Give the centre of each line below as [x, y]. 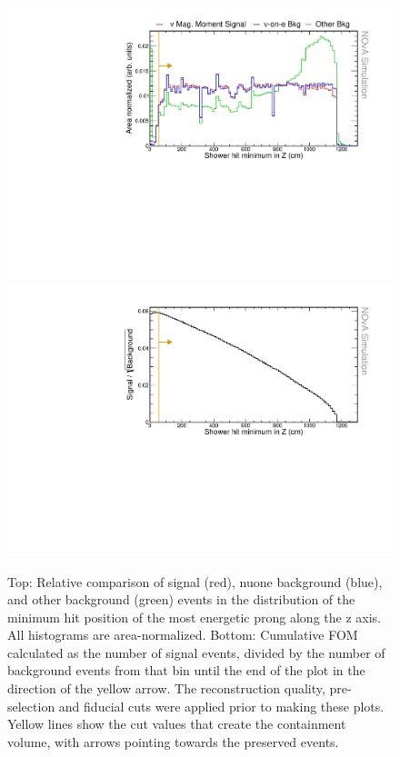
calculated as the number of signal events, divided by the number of [196, 652]
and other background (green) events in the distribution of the [181, 599]
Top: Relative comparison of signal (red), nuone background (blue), [195, 581]
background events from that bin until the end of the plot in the [186, 670]
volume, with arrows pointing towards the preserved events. [173, 741]
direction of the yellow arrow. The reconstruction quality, [166, 688]
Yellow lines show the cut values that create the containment [177, 724]
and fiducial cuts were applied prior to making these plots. [221, 706]
